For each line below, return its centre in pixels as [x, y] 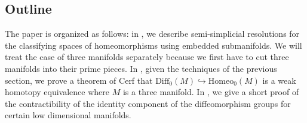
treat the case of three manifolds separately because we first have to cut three [147, 57]
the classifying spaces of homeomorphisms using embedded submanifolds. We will [153, 45]
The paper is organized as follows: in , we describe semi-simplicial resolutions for [152, 34]
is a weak [279, 80]
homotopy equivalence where [57, 92]
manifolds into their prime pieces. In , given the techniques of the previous [141, 68]
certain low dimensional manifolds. [68, 115]
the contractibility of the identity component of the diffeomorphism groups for [148, 103]
